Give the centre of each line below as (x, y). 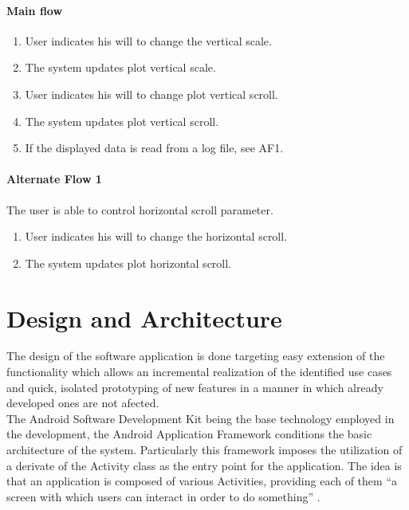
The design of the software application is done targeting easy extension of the (196, 356)
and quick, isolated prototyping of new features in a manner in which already (195, 387)
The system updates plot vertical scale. (120, 67)
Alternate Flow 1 (54, 179)
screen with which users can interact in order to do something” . (163, 496)
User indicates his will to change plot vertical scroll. (151, 94)
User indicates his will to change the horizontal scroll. (156, 236)
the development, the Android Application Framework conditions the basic (189, 434)
